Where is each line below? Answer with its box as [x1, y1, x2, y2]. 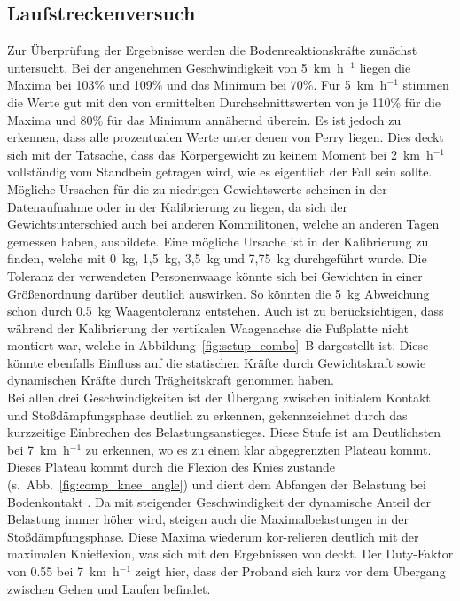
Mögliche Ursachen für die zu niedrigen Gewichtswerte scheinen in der [7, 179, 387, 198]
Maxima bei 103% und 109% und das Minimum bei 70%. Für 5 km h [7, 75, 387, 94]
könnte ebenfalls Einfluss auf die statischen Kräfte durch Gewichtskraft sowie [7, 353, 426, 371]
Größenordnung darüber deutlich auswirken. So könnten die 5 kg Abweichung [7, 284, 430, 302]
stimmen [402, 75, 449, 94]
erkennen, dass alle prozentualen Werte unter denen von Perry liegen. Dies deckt [7, 128, 444, 146]
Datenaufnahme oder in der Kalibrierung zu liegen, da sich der [7, 197, 347, 215]
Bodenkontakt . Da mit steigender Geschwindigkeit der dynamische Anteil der [7, 492, 431, 511]
